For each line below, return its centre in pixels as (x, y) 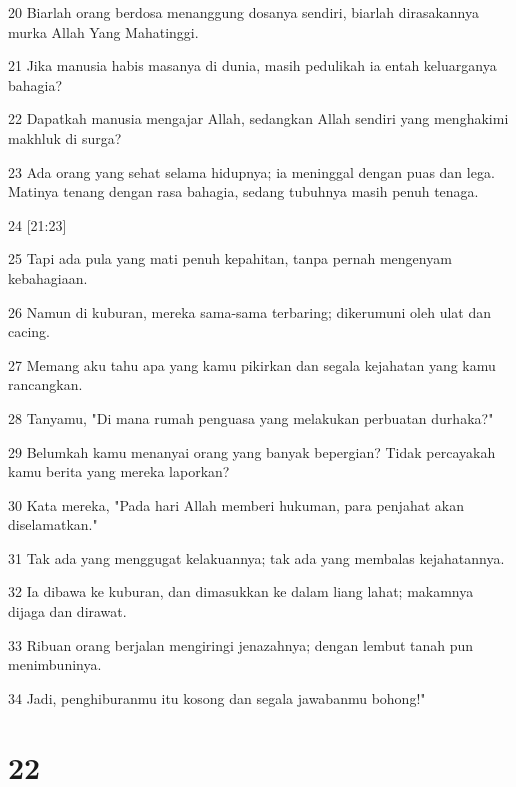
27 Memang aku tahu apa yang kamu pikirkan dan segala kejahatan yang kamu (252, 364)
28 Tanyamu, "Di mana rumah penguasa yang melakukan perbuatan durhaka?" (251, 417)
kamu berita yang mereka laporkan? (119, 471)
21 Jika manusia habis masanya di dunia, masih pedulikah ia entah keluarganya (252, 65)
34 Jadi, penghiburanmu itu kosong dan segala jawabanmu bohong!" (217, 697)
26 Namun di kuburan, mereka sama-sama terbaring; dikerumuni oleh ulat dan (249, 311)
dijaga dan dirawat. (67, 611)
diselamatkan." (53, 524)
